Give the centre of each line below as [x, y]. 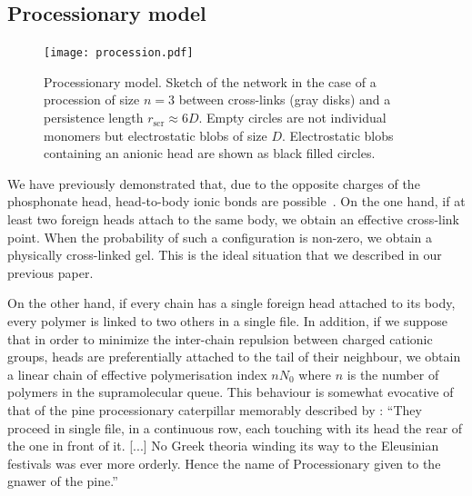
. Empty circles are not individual [292, 118]
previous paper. [50, 272]
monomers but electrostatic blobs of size [156, 135]
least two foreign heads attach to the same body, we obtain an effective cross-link [234, 219]
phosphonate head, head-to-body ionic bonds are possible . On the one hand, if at [236, 201]
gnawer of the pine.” [63, 481]
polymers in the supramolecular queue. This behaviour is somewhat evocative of [231, 392]
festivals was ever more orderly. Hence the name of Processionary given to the [224, 463]
